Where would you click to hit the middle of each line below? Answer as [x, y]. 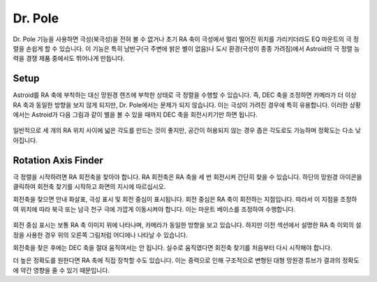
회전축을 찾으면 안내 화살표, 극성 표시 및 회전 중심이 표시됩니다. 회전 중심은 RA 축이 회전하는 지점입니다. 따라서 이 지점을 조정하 [185, 200]
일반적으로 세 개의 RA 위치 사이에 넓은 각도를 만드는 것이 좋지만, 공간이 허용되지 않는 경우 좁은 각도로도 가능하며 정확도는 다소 [183, 131]
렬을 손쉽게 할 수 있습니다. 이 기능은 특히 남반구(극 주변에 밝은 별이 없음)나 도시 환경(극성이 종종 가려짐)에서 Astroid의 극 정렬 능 [186, 48]
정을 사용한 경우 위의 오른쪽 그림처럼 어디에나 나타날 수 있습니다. [101, 235]
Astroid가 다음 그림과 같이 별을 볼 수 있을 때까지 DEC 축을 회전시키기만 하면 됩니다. [145, 114]
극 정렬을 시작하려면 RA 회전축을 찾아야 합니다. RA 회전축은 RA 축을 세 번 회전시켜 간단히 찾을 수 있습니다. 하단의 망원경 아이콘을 [187, 177]
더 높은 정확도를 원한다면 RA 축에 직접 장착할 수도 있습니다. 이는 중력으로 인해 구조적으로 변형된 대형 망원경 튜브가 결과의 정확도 [186, 260]
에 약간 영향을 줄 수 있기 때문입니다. [61, 270]
